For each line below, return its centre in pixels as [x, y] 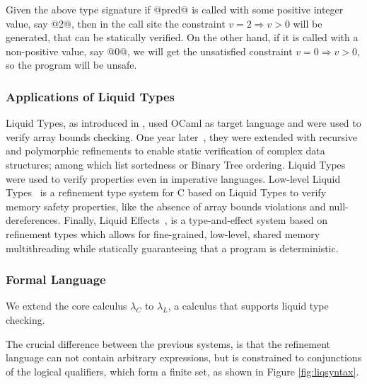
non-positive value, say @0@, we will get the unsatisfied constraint [149, 51]
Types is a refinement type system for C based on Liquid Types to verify [166, 192]
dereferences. [33, 220]
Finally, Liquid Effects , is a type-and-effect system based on [196, 220]
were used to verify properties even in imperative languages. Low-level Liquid [173, 178]
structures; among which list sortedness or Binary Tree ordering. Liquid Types [176, 164]
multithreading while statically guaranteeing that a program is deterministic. [172, 248]
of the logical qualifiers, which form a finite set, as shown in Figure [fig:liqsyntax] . [182, 371]
